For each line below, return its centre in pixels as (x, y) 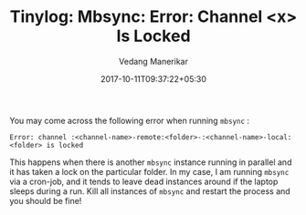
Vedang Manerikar (153, 61)
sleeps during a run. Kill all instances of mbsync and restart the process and (150, 191)
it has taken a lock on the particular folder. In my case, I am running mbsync (149, 171)
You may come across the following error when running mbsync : (129, 120)
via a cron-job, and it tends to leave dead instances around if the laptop (144, 181)
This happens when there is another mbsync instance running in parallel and (151, 162)
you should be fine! (46, 200)
